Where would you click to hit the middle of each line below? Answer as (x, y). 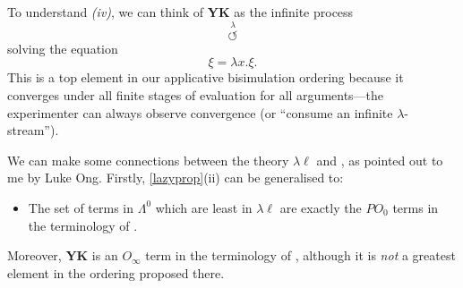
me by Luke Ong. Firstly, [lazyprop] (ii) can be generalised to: (176, 178)
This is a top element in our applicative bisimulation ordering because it (206, 77)
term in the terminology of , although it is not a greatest (300, 255)
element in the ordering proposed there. (116, 272)
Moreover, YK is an (63, 255)
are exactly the (321, 207)
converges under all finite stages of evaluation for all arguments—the (196, 95)
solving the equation (63, 48)
